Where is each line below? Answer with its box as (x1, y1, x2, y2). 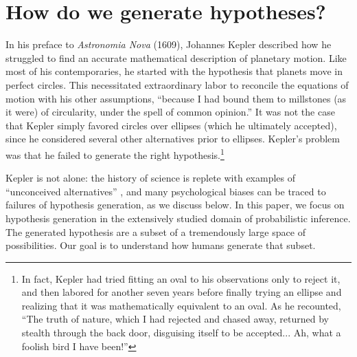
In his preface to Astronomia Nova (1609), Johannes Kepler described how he (5, 37, 332, 52)
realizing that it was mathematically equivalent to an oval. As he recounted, (21, 298, 341, 312)
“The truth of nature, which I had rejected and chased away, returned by (21, 312, 329, 326)
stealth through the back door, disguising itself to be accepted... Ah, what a (21, 325, 341, 340)
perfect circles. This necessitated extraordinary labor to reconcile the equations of (5, 77, 349, 91)
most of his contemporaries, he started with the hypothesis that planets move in (5, 64, 343, 78)
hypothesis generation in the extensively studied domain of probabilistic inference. (5, 210, 351, 225)
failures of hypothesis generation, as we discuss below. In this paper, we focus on (5, 197, 345, 212)
